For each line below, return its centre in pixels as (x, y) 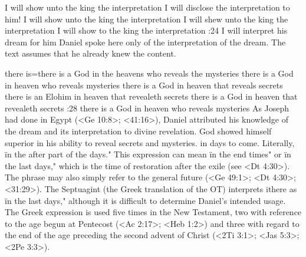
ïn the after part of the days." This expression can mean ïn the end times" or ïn (148, 154)
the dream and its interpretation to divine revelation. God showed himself (138, 131)
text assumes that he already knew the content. (91, 53)
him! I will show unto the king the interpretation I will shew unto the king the (147, 19)
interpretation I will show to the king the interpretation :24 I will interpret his (146, 30)
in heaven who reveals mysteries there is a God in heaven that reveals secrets (144, 85)
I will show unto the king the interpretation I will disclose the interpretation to (147, 7)
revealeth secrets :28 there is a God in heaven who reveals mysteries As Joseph (147, 108)
